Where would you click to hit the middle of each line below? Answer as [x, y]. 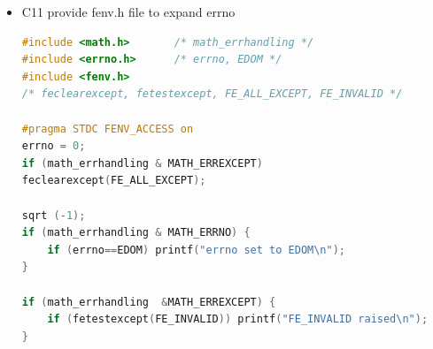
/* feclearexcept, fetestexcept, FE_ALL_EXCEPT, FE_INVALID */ [212, 94]
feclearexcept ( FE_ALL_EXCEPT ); [114, 181]
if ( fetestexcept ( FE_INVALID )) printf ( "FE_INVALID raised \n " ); [238, 319]
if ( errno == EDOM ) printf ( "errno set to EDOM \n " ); [197, 250]
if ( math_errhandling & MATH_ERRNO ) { [136, 233]
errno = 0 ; [54, 146]
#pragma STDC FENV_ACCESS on [108, 129]
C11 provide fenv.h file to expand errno [128, 11]
